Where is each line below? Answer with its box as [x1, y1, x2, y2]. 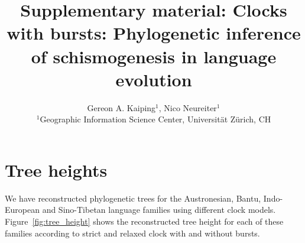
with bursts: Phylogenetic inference [7, 21, 301, 45]
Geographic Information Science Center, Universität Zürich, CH [40, 113, 271, 125]
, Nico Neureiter [158, 101, 217, 114]
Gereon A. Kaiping [87, 101, 156, 114]
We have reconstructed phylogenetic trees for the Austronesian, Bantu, [5, 192, 261, 204]
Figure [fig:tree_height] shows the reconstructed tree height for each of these [5, 215, 284, 227]
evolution [115, 67, 192, 91]
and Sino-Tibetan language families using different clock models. [42, 203, 276, 216]
